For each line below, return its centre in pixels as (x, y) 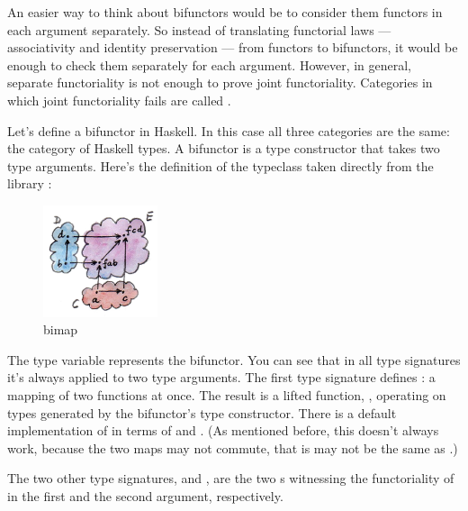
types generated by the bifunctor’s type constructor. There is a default (202, 412)
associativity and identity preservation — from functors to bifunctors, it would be (233, 47)
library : (30, 183)
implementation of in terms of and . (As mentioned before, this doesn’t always (223, 430)
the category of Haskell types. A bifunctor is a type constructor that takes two (224, 148)
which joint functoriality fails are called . (119, 100)
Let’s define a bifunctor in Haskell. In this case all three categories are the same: (229, 130)
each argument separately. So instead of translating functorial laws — (199, 29)
